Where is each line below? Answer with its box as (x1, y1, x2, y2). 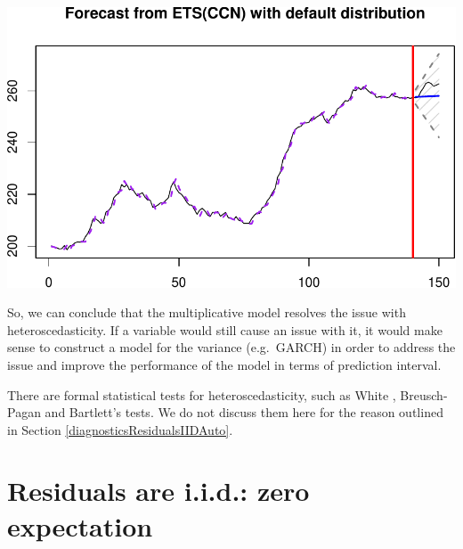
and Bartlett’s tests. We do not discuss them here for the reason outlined (45, 403, 443, 422)
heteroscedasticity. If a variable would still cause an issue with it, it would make (7, 320, 443, 339)
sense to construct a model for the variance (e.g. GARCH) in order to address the (7, 338, 456, 356)
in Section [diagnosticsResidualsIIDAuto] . (7, 420, 233, 438)
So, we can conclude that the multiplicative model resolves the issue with (7, 303, 406, 322)
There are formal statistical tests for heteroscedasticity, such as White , (7, 385, 396, 404)
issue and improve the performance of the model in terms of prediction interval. (7, 355, 442, 373)
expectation (7, 507, 153, 544)
